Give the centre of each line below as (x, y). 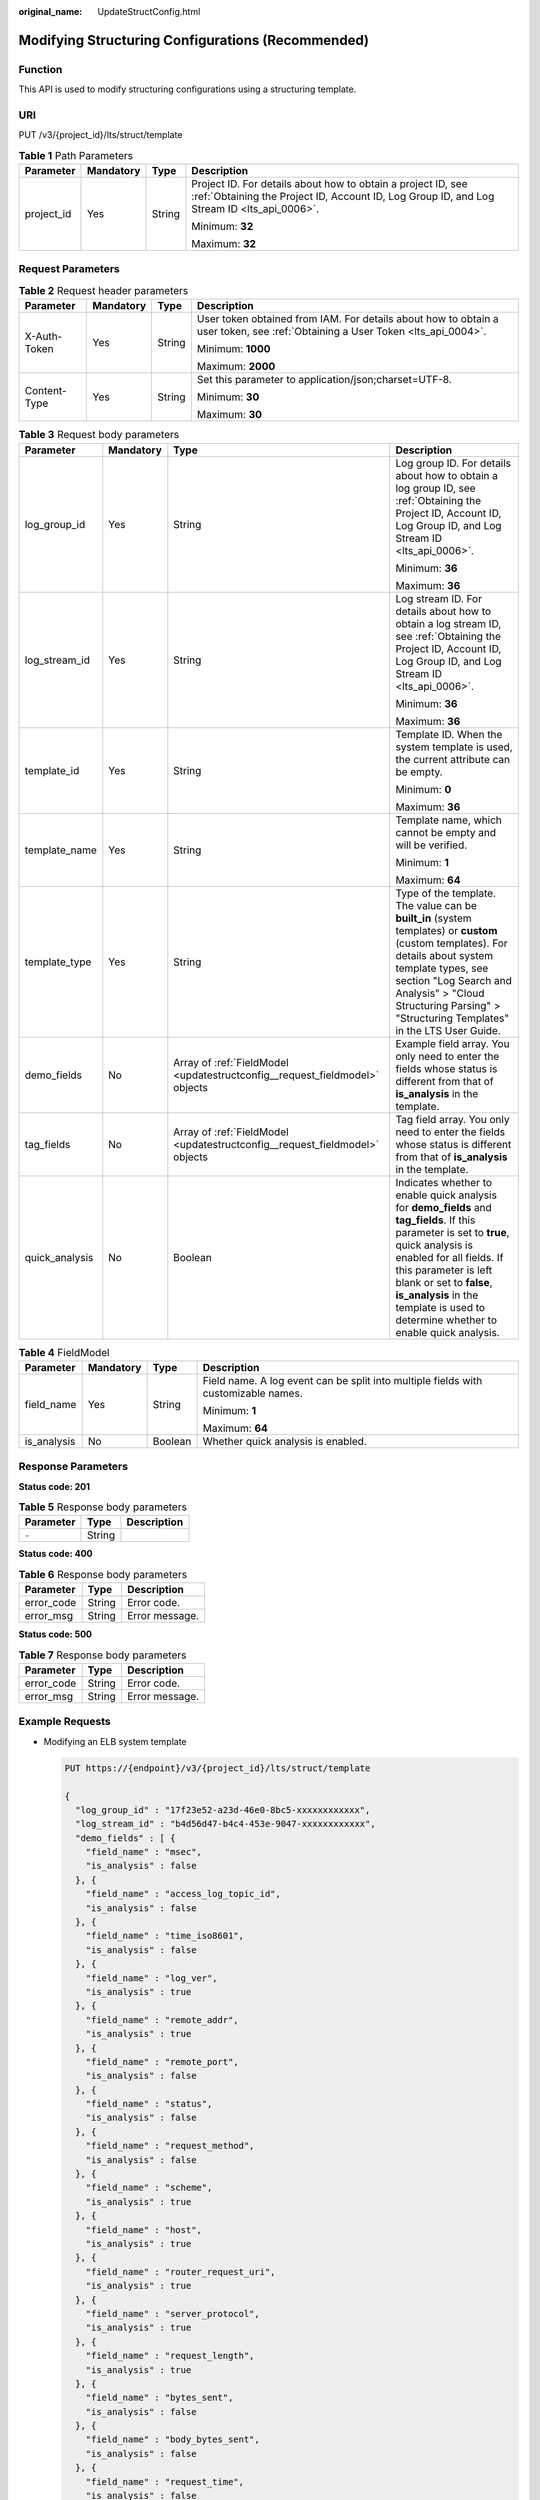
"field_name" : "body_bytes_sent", (172, 2439)
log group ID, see (435, 488)
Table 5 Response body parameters (102, 1507)
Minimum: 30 (228, 397)
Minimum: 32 (222, 227)
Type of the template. (446, 893)
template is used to (440, 1307)
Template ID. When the (449, 734)
